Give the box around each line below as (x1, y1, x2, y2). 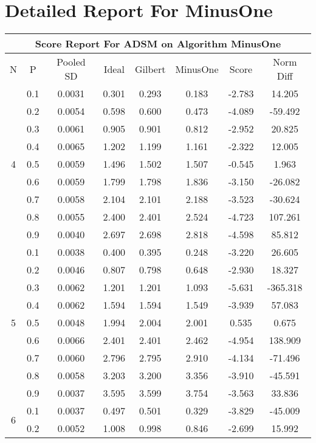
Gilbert (135, 61, 166, 76)
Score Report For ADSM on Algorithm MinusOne (35, 36, 281, 51)
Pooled (57, 55, 86, 69)
